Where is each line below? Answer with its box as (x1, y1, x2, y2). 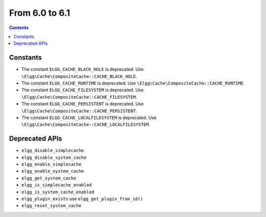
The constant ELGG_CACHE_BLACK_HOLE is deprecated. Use (21, 67, 144, 72)
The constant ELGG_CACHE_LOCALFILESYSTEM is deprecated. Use (21, 114, 157, 120)
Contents (9, 25, 29, 31)
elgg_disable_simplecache (21, 148, 84, 153)
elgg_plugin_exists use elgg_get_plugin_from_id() (21, 196, 143, 202)
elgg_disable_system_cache (21, 154, 87, 160)
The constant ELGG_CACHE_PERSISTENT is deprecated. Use (21, 101, 144, 107)
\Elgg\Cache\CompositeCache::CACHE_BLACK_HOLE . (21, 73, 137, 79)
